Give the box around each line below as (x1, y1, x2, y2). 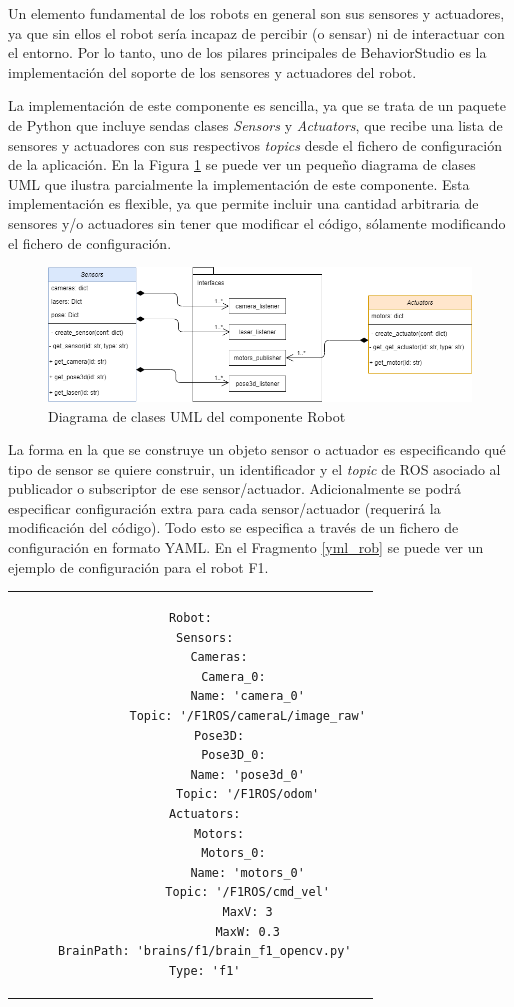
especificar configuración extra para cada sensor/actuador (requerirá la (8, 497, 441, 518)
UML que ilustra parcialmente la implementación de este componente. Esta (8, 173, 470, 194)
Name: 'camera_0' (190, 689, 305, 704)
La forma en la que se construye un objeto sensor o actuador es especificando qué (8, 439, 506, 460)
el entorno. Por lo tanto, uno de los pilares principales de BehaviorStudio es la (8, 42, 487, 63)
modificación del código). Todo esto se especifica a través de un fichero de (8, 517, 459, 538)
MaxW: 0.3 (215, 924, 280, 939)
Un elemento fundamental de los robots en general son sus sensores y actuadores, (8, 3, 505, 23)
